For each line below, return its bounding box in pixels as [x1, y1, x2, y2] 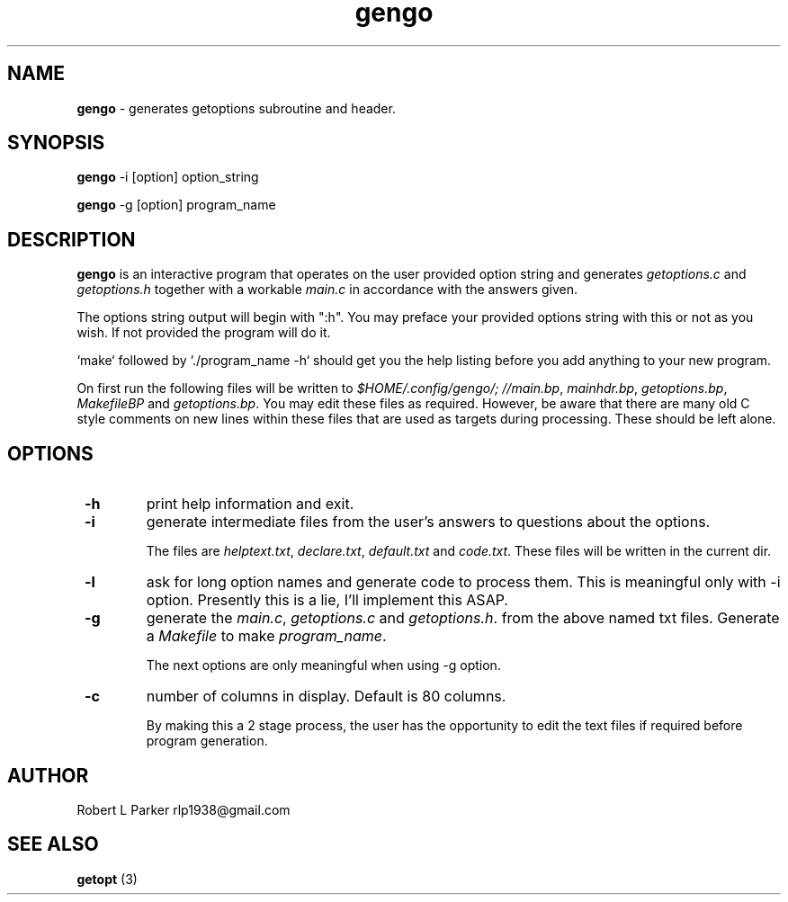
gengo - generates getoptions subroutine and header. [76, 100, 396, 116]
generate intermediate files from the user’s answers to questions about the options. [146, 513, 711, 531]
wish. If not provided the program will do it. [76, 325, 331, 341]
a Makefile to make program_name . [146, 627, 387, 646]
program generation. [146, 733, 268, 749]
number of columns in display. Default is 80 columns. [146, 687, 506, 706]
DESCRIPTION [7, 228, 136, 251]
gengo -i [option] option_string [76, 169, 259, 185]
